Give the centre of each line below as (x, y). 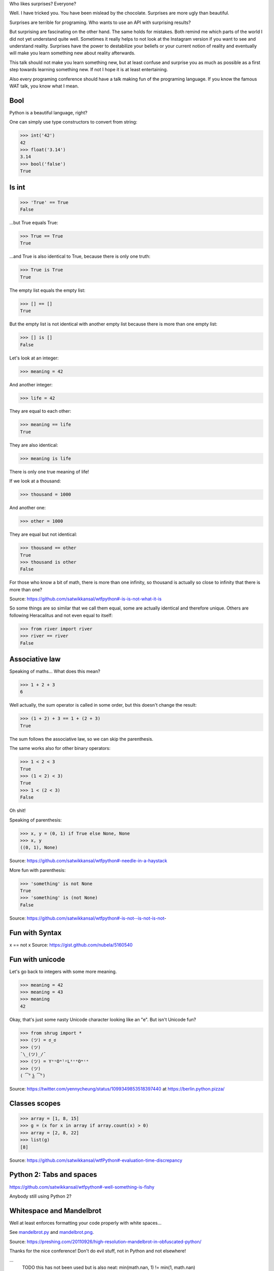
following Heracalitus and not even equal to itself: (61, 615)
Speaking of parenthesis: (36, 820)
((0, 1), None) (39, 848)
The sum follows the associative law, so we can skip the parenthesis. (81, 739)
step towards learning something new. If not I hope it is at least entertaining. (89, 70)
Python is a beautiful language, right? (48, 112)
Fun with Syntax (36, 933)
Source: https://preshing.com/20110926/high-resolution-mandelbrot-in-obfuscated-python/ (105, 1242)
